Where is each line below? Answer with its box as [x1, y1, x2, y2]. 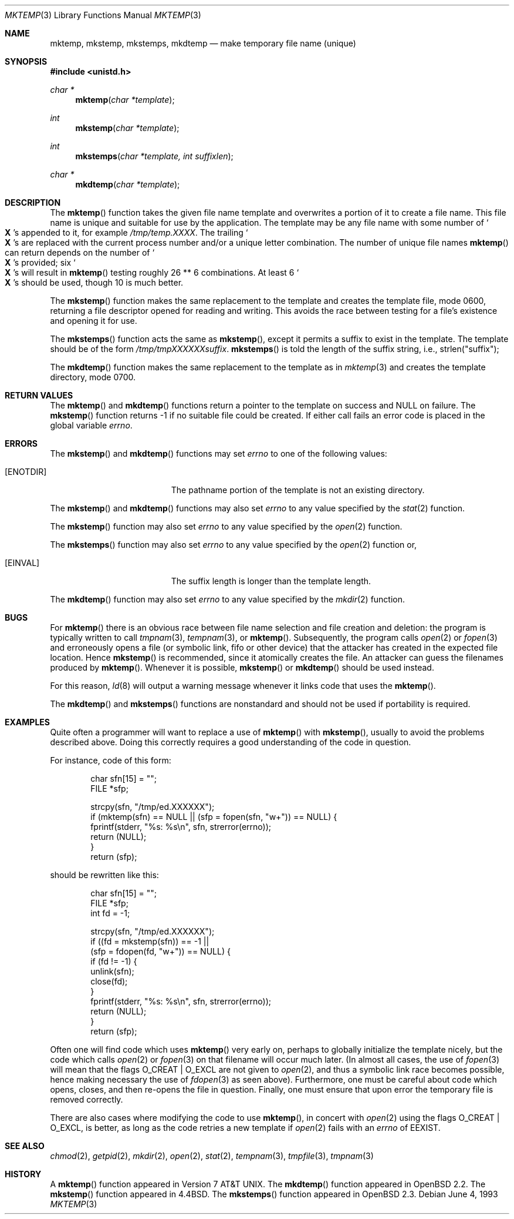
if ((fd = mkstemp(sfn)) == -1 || [90, 936, 209, 946]
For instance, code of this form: [50, 755, 171, 765]
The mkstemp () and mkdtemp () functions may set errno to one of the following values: [50, 448, 387, 458]
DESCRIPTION [5, 197, 61, 207]
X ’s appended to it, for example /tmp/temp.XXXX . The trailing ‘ [5, 227, 248, 237]
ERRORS [5, 438, 38, 448]
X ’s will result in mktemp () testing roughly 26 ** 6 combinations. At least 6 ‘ [5, 267, 299, 277]
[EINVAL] [5, 558, 40, 568]
